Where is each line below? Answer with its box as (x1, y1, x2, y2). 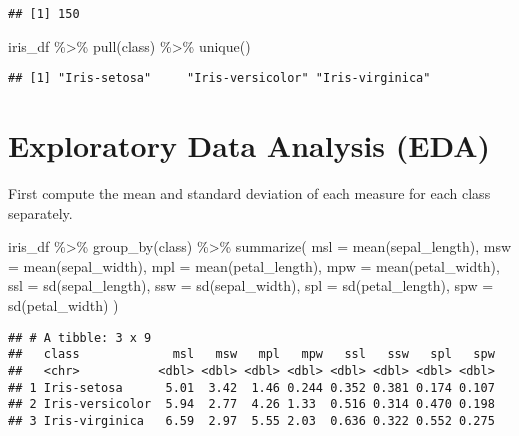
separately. (8, 202, 73, 223)
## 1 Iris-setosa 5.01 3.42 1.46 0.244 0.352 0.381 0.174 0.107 (8, 380, 495, 395)
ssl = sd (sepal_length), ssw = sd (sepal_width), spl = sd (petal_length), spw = (8, 275, 494, 296)
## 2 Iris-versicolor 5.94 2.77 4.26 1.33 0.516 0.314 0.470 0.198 (8, 397, 495, 412)
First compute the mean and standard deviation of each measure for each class (8, 183, 491, 204)
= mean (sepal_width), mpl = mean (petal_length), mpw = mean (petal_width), (8, 255, 500, 276)
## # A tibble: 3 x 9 (8, 330, 152, 345)
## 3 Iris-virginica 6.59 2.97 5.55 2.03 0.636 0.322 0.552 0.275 (8, 413, 495, 428)
